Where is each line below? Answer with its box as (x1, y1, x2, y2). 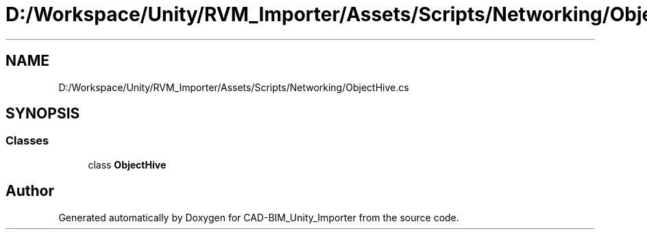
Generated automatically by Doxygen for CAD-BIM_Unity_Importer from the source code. (58, 211, 459, 223)
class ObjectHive (88, 158, 167, 171)
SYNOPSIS (5, 105, 80, 123)
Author (5, 182, 54, 200)
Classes (5, 134, 49, 148)
